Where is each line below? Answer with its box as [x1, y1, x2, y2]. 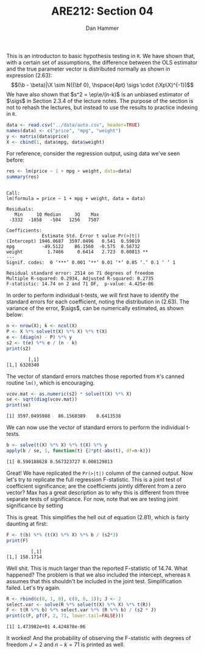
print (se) [6, 402, 32, 408]
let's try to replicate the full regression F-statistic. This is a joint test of [6, 475, 182, 483]
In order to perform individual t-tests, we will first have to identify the [6, 291, 179, 299]
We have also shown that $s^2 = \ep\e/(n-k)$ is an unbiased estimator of [6, 90, 190, 98]
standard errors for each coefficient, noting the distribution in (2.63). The [6, 298, 190, 305]
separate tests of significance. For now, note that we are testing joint [6, 495, 178, 502]
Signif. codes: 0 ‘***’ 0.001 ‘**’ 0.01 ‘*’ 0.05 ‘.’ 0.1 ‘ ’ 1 [6, 260, 175, 266]
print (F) [6, 538, 29, 544]
